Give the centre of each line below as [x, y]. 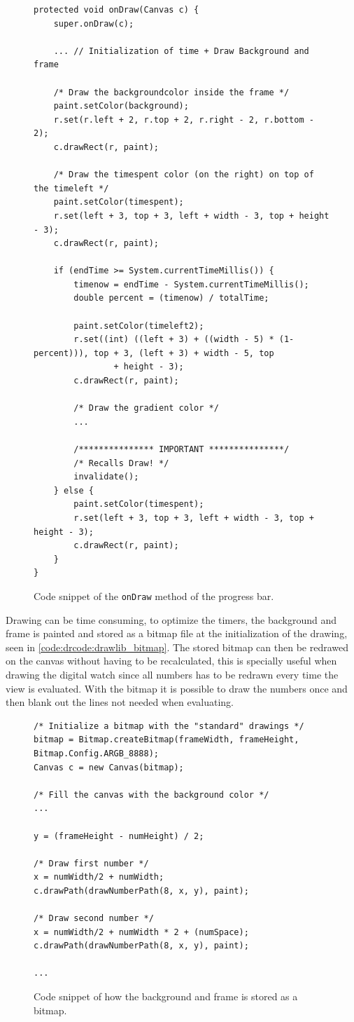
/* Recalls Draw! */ [121, 463]
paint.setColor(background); [121, 106]
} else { [73, 490]
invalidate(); [106, 477]
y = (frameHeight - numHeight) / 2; [119, 836]
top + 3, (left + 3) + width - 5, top [184, 353]
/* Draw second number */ [94, 919]
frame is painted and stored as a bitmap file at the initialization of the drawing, [177, 633]
